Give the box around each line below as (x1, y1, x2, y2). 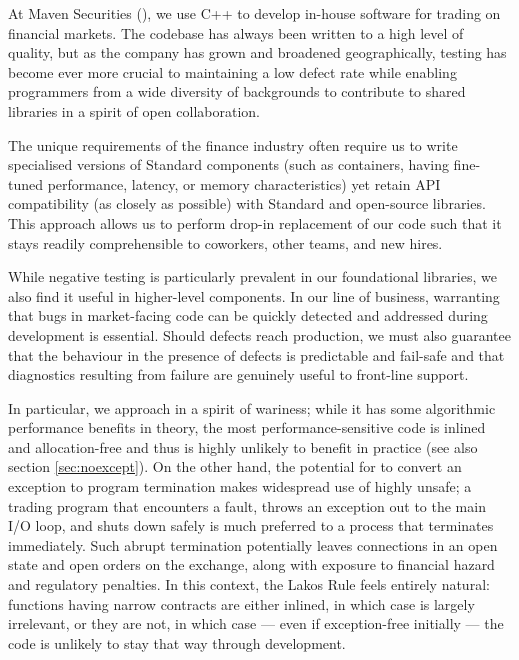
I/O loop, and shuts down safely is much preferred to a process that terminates (8, 515, 494, 536)
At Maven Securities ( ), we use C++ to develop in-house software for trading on (8, 3, 501, 23)
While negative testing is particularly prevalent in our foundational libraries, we (8, 266, 497, 287)
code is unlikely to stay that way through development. (8, 632, 346, 653)
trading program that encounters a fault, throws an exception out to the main (8, 495, 486, 516)
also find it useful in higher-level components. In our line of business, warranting (8, 285, 500, 306)
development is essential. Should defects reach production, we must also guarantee (8, 324, 511, 345)
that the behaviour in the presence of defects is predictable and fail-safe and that (8, 344, 505, 365)
